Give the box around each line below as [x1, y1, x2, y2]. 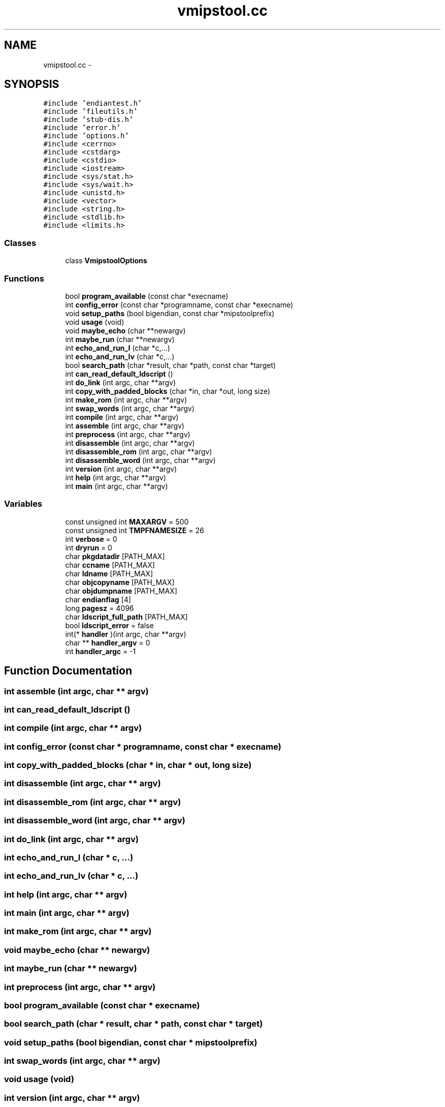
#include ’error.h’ [43, 124, 121, 132]
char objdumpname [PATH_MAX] [65, 586, 177, 595]
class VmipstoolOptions [65, 256, 147, 265]
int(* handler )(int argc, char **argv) [65, 629, 186, 638]
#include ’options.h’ [43, 132, 129, 140]
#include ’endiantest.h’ [43, 99, 142, 108]
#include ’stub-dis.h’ [43, 115, 134, 124]
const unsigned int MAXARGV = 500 [65, 517, 189, 526]
